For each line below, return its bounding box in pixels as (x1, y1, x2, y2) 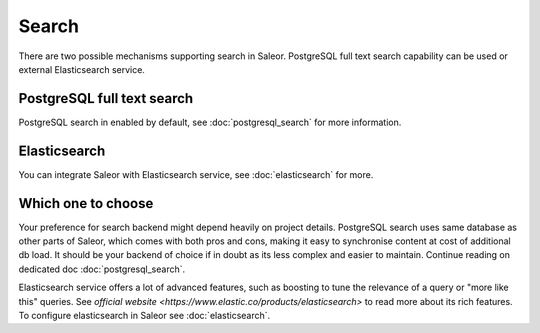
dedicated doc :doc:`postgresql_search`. (18, 263, 185, 275)
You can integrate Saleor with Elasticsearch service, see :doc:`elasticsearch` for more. (18, 168, 374, 180)
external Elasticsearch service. (18, 63, 145, 75)
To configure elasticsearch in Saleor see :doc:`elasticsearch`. (18, 310, 271, 321)
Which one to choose (18, 195, 154, 212)
